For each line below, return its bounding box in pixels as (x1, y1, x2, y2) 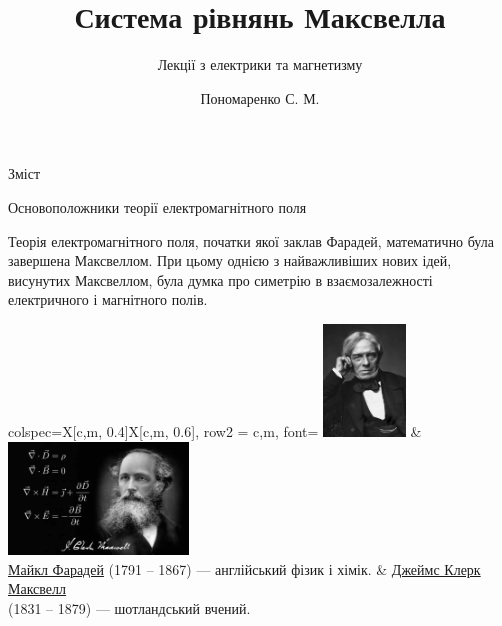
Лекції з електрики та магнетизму (157, 54, 363, 75)
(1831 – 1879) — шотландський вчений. (8, 598, 251, 618)
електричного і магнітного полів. (8, 289, 208, 310)
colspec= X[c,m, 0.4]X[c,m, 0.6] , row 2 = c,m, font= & (8, 421, 422, 442)
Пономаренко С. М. (200, 87, 320, 108)
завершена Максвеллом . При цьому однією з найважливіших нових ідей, (8, 250, 452, 271)
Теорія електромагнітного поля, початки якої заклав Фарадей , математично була (8, 230, 494, 251)
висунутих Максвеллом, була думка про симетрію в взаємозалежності (8, 269, 433, 290)
